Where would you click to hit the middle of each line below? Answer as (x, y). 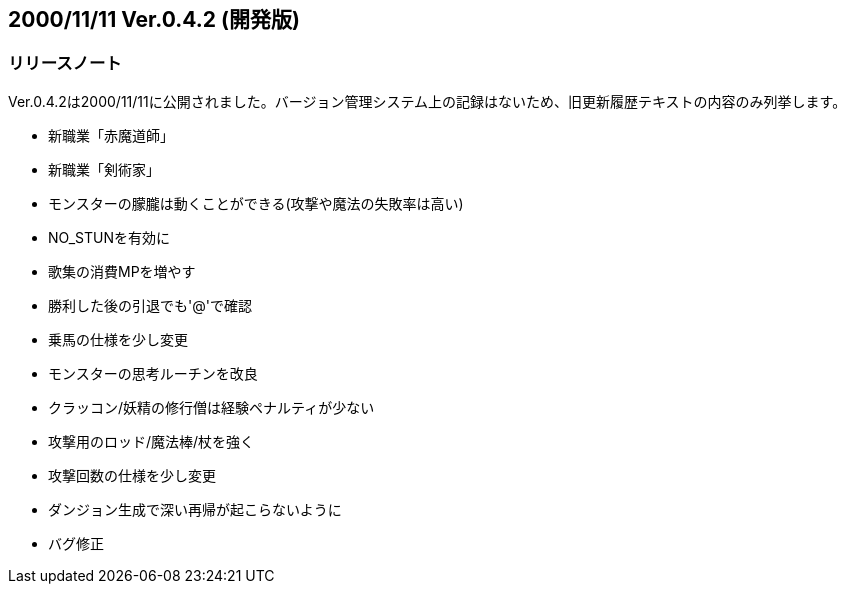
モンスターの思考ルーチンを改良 (153, 373)
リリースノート (65, 63)
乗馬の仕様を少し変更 (118, 339)
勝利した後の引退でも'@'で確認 (150, 305)
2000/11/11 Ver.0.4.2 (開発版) (154, 19)
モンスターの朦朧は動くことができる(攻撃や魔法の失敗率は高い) (256, 203)
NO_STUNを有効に (109, 237)
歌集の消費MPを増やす (122, 271)
